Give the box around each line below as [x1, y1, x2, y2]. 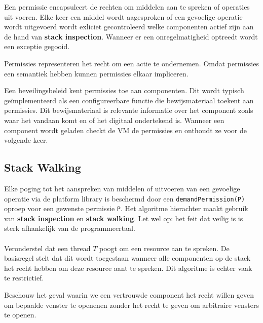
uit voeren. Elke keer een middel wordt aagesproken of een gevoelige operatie [4, 11, 243, 22]
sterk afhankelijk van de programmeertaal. [4, 223, 135, 233]
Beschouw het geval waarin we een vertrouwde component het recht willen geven [4, 289, 254, 300]
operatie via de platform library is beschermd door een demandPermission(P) [4, 193, 245, 204]
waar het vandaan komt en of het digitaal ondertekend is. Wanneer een [4, 114, 224, 125]
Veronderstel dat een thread [4, 243, 91, 253]
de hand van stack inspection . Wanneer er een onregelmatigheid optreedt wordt [4, 31, 258, 42]
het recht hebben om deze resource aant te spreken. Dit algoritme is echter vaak [4, 262, 252, 273]
